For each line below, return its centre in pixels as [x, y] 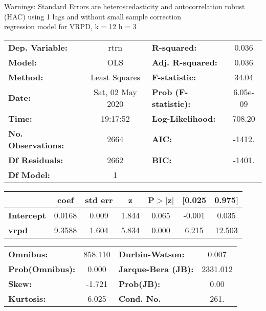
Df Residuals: [36, 160]
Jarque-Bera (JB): [156, 269]
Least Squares [115, 77]
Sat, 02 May [115, 92]
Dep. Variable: [38, 47]
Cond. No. [140, 298]
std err [99, 199]
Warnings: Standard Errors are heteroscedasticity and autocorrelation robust [125, 6]
